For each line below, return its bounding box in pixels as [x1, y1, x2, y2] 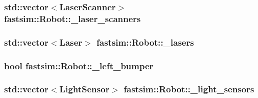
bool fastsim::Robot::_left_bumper [4, 59, 154, 72]
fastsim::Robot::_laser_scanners [4, 12, 141, 25]
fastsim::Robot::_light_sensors [124, 83, 254, 95]
